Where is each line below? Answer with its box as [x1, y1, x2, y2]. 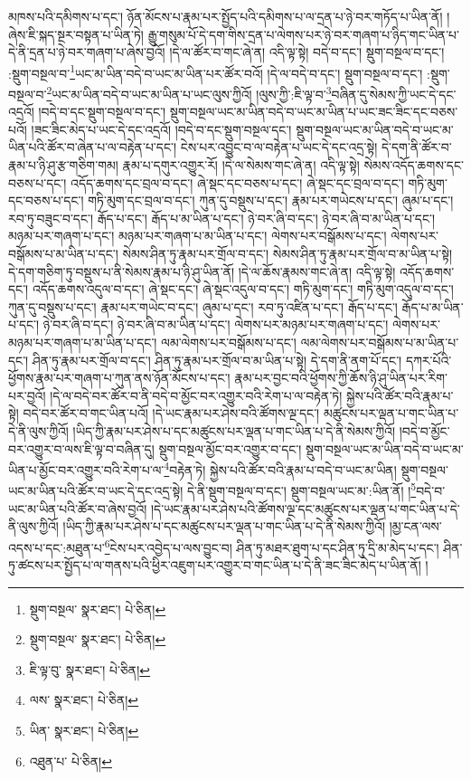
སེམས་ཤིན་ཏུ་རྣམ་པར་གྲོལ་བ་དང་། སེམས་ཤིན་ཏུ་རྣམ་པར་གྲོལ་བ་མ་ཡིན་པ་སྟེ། [122, 244, 453, 263]
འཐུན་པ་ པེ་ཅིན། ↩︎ [29, 751, 112, 770]
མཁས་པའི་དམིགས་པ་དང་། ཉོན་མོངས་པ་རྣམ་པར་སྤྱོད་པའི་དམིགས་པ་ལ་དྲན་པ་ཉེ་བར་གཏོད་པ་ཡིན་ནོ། [8, 7, 443, 25]
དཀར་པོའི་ [405, 350, 452, 369]
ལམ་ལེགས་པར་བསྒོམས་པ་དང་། [161, 333, 297, 351]
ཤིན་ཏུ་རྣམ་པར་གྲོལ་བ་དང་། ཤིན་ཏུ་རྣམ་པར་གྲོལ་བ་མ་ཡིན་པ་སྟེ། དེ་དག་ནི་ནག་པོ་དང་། [32, 350, 402, 369]
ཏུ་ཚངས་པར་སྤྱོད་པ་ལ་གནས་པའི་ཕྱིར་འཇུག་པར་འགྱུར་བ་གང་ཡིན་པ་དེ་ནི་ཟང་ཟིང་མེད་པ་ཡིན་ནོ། [8, 556, 421, 575]
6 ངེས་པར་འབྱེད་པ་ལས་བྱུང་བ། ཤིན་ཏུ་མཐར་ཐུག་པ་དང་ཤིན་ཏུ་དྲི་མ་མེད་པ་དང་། [104, 535, 439, 556]
